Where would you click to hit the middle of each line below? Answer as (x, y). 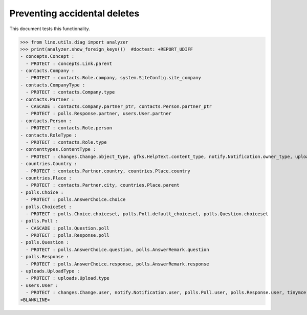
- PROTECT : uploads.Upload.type (68, 278)
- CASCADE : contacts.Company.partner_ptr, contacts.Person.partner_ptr (119, 107)
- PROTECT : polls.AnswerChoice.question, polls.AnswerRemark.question (117, 250)
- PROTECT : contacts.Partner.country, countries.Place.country (108, 171)
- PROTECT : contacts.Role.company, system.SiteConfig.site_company (114, 78)
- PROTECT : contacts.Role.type (66, 142)
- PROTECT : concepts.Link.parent (69, 63)
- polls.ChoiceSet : (46, 207)
